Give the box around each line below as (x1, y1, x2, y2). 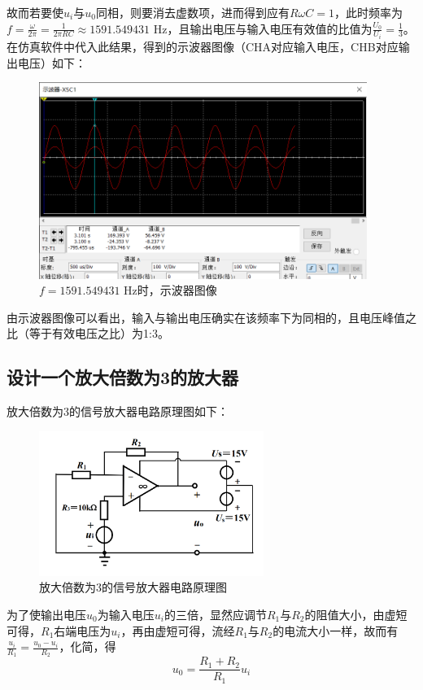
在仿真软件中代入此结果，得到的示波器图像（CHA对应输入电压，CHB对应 (7, 38, 399, 55)
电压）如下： (17, 54, 86, 71)
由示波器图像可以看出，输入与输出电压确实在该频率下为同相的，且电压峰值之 (7, 308, 416, 325)
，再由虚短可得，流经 (120, 622, 235, 639)
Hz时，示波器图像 (124, 282, 217, 299)
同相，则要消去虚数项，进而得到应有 (95, 4, 290, 20)
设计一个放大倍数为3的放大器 (7, 365, 239, 390)
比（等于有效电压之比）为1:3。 (7, 325, 169, 342)
